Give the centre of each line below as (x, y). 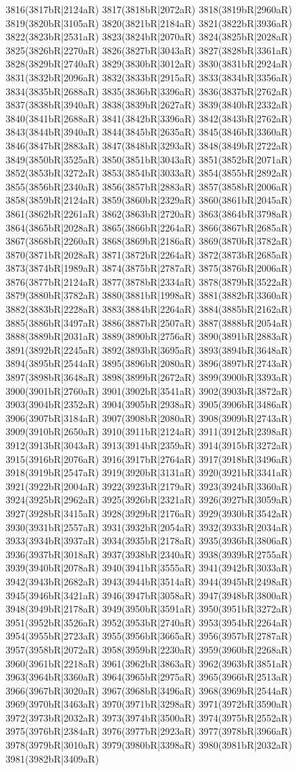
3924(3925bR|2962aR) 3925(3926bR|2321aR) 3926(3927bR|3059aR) (149, 500)
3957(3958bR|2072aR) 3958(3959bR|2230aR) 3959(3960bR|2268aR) (149, 649)
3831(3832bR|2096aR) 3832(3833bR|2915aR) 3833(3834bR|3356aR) (149, 77)
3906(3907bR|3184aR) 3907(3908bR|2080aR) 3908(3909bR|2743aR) (149, 417)
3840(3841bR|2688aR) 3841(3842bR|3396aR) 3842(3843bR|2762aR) (149, 118)
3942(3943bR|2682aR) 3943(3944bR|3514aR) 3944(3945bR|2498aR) (149, 581)
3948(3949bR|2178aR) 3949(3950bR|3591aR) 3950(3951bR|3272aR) (149, 609)
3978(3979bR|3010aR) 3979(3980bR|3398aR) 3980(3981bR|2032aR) (149, 745)
